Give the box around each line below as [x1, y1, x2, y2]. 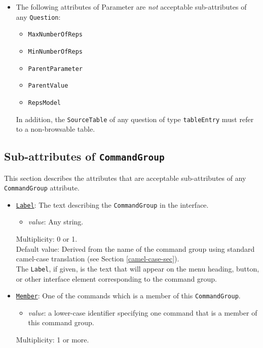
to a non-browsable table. [16, 124, 95, 134]
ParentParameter [28, 65, 83, 72]
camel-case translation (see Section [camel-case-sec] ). [16, 253, 179, 264]
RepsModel [28, 99, 61, 106]
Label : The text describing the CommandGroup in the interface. [16, 199, 209, 210]
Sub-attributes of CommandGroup [4, 148, 165, 164]
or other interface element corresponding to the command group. [16, 273, 217, 284]
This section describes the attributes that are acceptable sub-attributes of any [4, 172, 246, 183]
